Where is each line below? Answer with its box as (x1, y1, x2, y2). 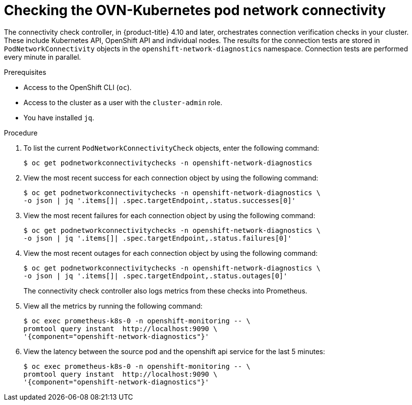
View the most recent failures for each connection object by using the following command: (23, 211, 316, 220)
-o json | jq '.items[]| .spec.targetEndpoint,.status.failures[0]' (23, 234, 292, 242)
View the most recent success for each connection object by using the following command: (23, 173, 319, 182)
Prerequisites (4, 67, 46, 76)
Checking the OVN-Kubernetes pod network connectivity (4, 2, 386, 19)
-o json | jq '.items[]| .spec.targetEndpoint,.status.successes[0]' (23, 196, 296, 204)
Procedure (4, 128, 38, 137)
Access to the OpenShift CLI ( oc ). (23, 83, 132, 91)
